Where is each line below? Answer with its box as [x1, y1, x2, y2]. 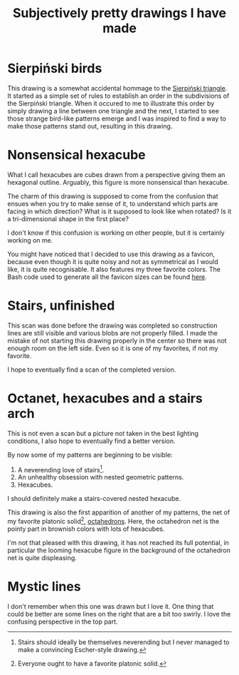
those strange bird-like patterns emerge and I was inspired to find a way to [7, 114, 226, 123]
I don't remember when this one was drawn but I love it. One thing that [7, 602, 214, 611]
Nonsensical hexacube [7, 147, 146, 163]
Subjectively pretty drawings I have [12, 5, 227, 21]
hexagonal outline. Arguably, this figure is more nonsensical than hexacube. [7, 178, 230, 186]
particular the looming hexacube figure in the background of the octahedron [7, 546, 231, 554]
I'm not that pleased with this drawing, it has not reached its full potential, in [7, 539, 230, 547]
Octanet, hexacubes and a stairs [7, 390, 203, 406]
